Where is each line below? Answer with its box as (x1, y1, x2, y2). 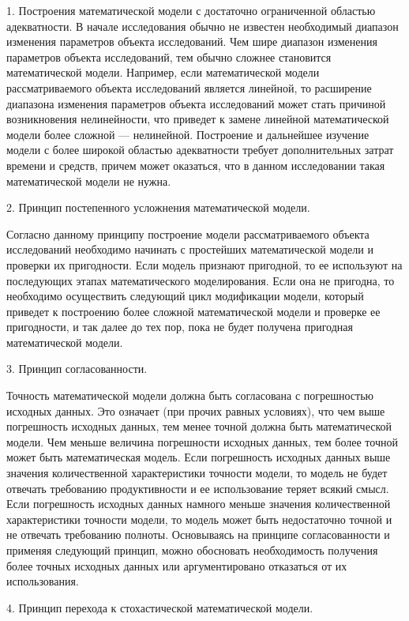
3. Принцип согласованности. (6, 360, 148, 377)
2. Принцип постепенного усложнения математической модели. (6, 199, 310, 216)
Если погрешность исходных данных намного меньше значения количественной (6, 495, 391, 512)
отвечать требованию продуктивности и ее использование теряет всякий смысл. (6, 480, 389, 496)
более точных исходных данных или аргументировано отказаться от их (6, 557, 347, 574)
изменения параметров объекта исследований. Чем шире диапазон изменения (6, 33, 377, 50)
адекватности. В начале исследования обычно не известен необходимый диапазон (6, 17, 399, 34)
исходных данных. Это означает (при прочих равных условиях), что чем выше (6, 402, 385, 419)
